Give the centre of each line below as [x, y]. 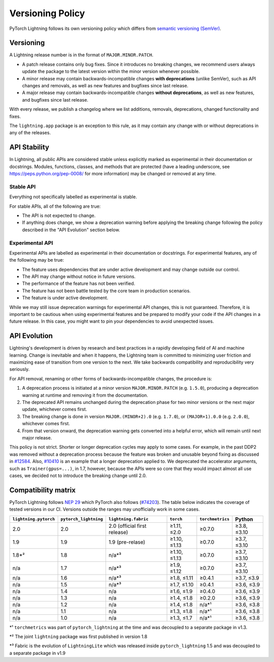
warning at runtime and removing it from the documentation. [85, 395]
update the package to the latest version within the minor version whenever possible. [111, 72]
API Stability [29, 147]
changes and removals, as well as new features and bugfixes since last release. [105, 86]
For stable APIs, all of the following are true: [55, 206]
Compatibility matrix [43, 490]
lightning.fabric [129, 519]
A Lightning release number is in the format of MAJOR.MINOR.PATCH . [81, 55]
